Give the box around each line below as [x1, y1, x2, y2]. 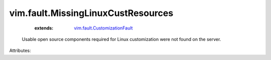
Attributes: [9, 47, 31, 53]
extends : [34, 25, 54, 31]
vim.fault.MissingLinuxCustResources [9, 7, 174, 18]
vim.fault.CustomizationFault [74, 25, 133, 31]
